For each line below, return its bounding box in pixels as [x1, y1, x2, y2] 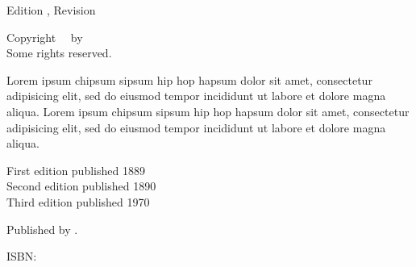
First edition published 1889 [6, 161, 145, 178]
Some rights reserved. [6, 44, 112, 61]
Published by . [6, 220, 78, 237]
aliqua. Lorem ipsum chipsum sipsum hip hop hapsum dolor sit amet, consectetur [6, 102, 410, 119]
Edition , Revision [6, 2, 96, 18]
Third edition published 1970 [6, 193, 150, 210]
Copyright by [6, 28, 83, 45]
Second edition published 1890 [6, 177, 156, 194]
